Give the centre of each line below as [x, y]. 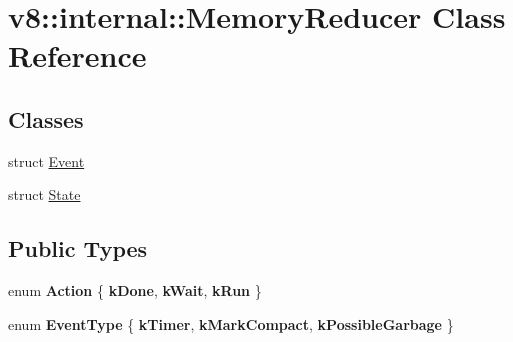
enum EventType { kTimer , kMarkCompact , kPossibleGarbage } [231, 323]
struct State [44, 194]
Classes [46, 118]
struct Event [46, 160]
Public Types [78, 248]
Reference [77, 55]
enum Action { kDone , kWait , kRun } [135, 290]
